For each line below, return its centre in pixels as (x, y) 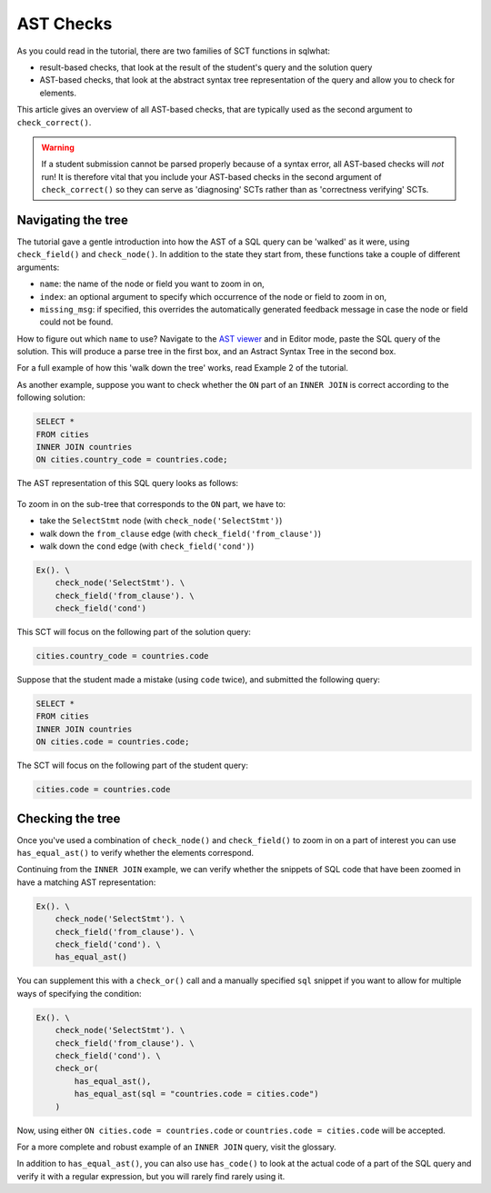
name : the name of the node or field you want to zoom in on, (152, 284)
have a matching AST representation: (86, 882)
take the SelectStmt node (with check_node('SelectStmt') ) (161, 521)
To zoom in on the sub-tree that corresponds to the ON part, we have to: (151, 503)
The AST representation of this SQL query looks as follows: (128, 483)
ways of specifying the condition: (79, 993)
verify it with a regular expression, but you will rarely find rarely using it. (151, 1176)
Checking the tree (69, 818)
